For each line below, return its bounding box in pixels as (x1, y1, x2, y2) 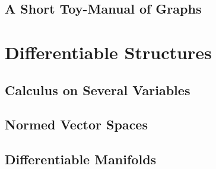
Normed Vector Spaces (5, 115, 148, 134)
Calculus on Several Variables (5, 80, 190, 99)
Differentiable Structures (5, 40, 212, 64)
